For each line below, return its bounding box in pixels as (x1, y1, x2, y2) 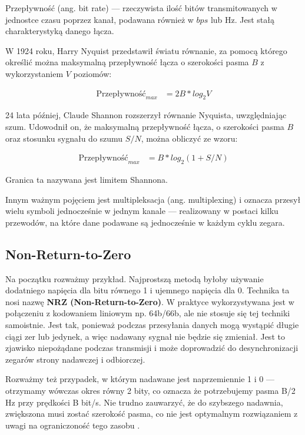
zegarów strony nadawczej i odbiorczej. (5, 353, 145, 365)
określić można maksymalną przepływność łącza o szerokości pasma (5, 56, 249, 68)
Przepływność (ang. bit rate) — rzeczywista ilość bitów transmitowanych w (5, 2, 277, 14)
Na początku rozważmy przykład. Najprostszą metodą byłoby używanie (5, 272, 264, 285)
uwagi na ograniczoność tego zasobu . (5, 419, 140, 431)
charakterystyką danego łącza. (5, 25, 114, 37)
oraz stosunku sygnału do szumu (5, 132, 123, 144)
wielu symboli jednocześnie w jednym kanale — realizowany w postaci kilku (5, 205, 279, 217)
